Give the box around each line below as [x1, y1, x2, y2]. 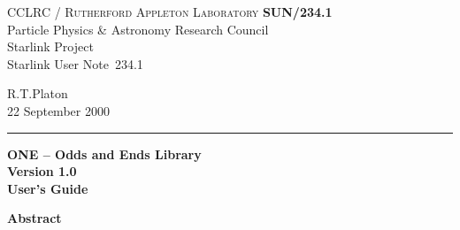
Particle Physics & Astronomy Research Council [7, 19, 269, 38]
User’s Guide [7, 179, 88, 197]
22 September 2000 [7, 101, 110, 119]
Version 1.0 [7, 162, 77, 180]
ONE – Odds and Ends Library [7, 144, 202, 163]
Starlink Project [7, 37, 94, 56]
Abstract [7, 209, 62, 227]
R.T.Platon [7, 84, 68, 103]
